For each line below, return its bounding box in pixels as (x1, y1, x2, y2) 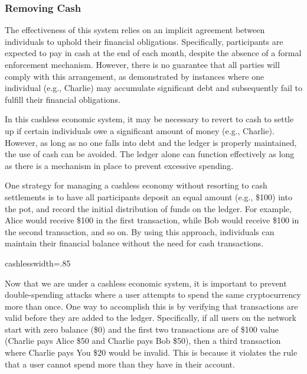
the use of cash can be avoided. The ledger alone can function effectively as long (5, 148, 295, 160)
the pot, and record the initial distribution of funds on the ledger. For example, (5, 202, 292, 214)
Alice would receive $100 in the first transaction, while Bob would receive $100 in (5, 214, 299, 226)
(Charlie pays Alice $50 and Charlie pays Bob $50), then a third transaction (5, 334, 281, 347)
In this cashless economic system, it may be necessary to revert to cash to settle (5, 113, 294, 125)
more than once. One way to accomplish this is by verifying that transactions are (5, 300, 298, 312)
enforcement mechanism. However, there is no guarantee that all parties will (5, 58, 280, 70)
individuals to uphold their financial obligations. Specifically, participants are (5, 35, 283, 47)
